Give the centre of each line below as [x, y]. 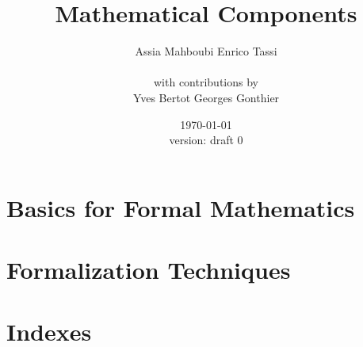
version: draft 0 [206, 140]
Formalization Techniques [149, 270]
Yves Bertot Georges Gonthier [206, 97]
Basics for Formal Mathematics [181, 207]
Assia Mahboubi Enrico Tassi [206, 51]
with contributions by [206, 82]
